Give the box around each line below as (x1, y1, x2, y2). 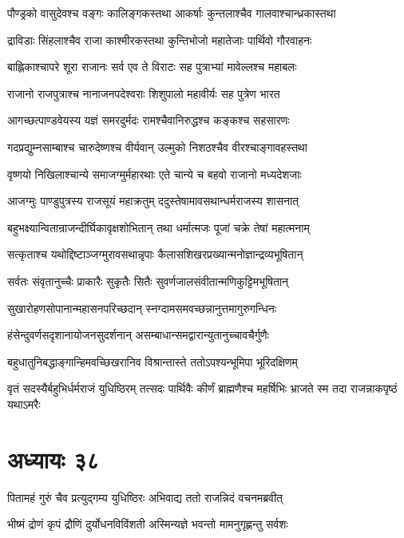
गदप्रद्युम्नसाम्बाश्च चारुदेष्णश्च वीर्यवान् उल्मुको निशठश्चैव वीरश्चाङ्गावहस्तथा (7, 138, 307, 155)
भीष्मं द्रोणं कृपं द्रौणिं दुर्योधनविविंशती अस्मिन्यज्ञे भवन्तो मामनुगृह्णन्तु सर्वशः (7, 516, 288, 532)
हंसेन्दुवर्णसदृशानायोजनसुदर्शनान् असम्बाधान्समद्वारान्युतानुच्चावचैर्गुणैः (7, 326, 269, 343)
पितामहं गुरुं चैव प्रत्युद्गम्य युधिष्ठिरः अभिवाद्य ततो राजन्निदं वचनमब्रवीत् (7, 489, 283, 505)
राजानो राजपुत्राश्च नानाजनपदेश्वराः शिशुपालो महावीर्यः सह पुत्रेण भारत (7, 85, 280, 101)
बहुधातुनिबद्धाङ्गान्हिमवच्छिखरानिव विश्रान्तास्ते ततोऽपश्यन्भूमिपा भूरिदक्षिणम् (7, 353, 298, 370)
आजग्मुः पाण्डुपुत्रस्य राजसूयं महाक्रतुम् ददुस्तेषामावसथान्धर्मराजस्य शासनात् (7, 192, 299, 209)
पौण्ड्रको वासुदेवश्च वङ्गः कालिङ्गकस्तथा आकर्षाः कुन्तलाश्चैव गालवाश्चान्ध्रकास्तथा (7, 5, 336, 21)
